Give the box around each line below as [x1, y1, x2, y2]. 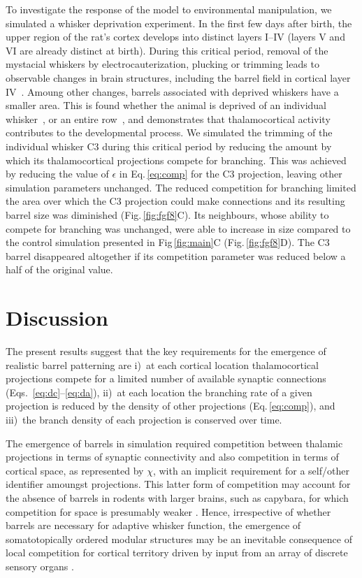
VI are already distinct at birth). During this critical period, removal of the [6, 43, 328, 57]
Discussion [6, 303, 108, 332]
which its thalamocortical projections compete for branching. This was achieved [6, 152, 347, 167]
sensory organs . [6, 558, 74, 573]
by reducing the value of [6, 166, 109, 181]
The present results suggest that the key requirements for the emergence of [6, 344, 326, 358]
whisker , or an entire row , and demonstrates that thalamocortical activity [6, 111, 331, 126]
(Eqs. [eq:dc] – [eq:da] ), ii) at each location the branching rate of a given [6, 384, 312, 399]
